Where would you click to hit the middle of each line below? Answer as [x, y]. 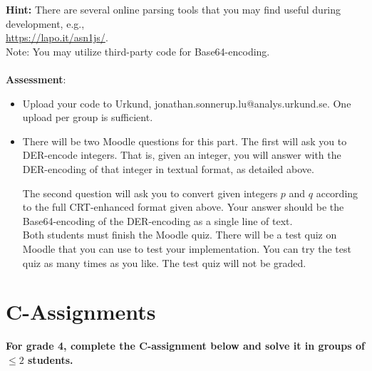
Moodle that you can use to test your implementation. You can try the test [187, 248]
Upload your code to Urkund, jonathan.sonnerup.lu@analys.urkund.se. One [187, 103]
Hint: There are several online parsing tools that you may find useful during [174, 9]
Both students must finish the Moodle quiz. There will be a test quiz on [180, 235]
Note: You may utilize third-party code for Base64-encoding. [138, 51]
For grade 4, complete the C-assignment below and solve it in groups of [185, 346]
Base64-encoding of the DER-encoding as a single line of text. [157, 220]
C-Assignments [81, 312]
